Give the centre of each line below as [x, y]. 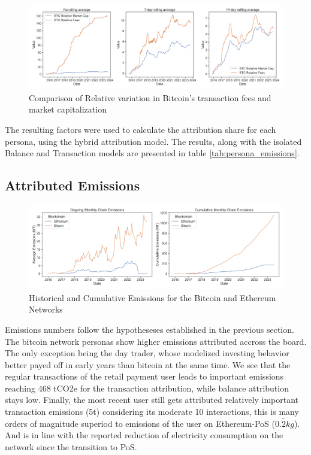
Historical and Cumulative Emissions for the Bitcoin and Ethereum [153, 297]
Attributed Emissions [73, 185]
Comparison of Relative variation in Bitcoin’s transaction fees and [150, 97]
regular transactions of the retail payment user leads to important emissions [144, 376]
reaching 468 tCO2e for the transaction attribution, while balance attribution [147, 388]
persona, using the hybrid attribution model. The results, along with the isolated [153, 141]
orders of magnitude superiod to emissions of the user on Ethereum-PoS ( [140, 423]
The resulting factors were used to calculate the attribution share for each [141, 129]
